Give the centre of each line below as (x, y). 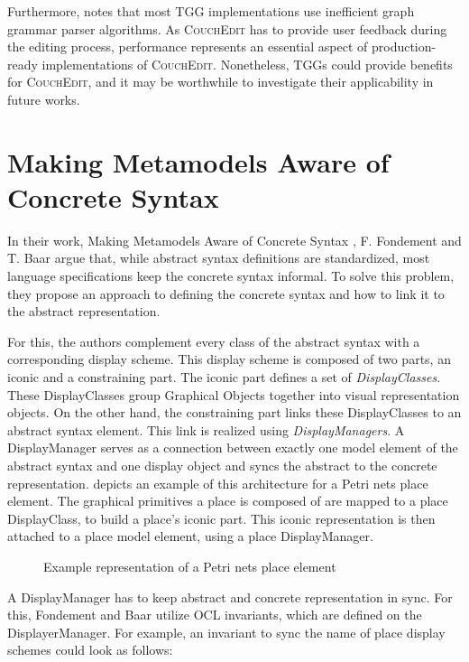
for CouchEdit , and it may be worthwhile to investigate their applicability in (221, 82)
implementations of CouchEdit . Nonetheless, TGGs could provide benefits (247, 64)
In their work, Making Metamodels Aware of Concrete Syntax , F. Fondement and (234, 240)
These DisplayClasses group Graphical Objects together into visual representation (234, 394)
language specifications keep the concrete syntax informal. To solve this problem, (231, 276)
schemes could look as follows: (90, 650)
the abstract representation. (84, 311)
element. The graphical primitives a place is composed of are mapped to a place (228, 501)
